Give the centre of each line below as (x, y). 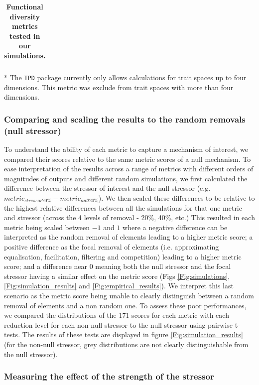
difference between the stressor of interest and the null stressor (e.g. (107, 188)
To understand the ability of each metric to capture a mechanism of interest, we (126, 149)
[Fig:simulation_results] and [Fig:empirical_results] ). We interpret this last (119, 286)
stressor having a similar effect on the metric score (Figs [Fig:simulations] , (117, 276)
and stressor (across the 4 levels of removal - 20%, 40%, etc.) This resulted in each (129, 217)
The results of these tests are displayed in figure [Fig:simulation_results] (132, 334)
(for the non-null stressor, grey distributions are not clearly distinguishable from (126, 344)
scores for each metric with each (180, 315)
